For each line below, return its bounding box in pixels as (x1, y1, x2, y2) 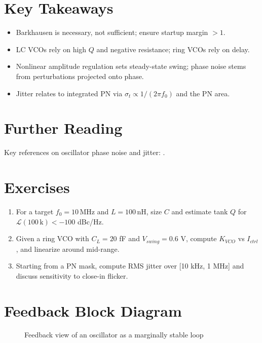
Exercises (4, 177, 70, 197)
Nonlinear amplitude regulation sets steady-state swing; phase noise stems (16, 61, 246, 71)
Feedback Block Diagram (4, 300, 182, 321)
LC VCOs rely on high (16, 44, 87, 54)
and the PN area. (176, 88, 230, 98)
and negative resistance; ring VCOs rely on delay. (96, 44, 250, 54)
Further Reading (4, 118, 123, 138)
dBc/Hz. (78, 216, 104, 226)
